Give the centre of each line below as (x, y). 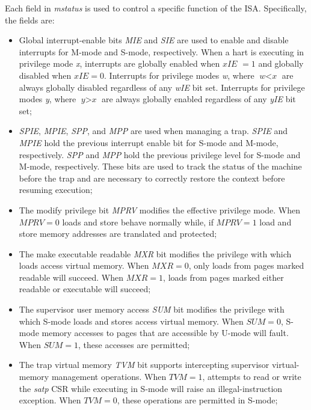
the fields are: (30, 20)
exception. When (50, 400)
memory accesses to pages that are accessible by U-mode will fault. (165, 333)
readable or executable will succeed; (85, 289)
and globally (281, 63)
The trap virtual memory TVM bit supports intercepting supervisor (144, 365)
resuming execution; (56, 190)
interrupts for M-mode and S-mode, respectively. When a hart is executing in (162, 51)
